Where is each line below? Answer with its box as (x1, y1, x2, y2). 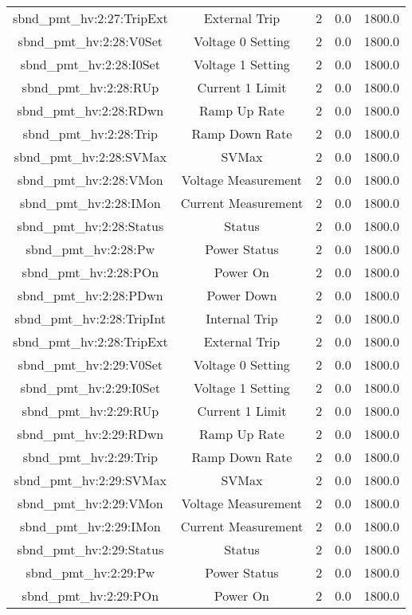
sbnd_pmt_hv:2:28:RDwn (17, 101, 164, 119)
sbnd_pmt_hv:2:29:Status (17, 540, 164, 558)
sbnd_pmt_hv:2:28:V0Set (18, 32, 163, 50)
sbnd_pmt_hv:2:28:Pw (26, 240, 155, 258)
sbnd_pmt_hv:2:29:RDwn (17, 425, 164, 443)
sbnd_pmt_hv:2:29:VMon (17, 494, 163, 512)
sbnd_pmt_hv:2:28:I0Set (20, 55, 160, 73)
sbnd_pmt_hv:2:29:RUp (22, 402, 159, 420)
